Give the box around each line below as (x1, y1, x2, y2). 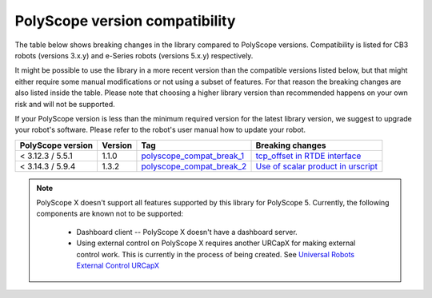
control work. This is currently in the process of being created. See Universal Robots (76, 249, 355, 259)
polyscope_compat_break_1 (141, 150, 245, 161)
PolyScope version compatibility (14, 12, 236, 30)
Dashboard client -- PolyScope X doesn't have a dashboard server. (76, 227, 298, 236)
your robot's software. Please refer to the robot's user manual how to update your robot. (14, 125, 306, 135)
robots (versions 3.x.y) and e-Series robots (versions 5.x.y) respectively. (14, 50, 254, 60)
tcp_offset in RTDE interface (255, 150, 362, 161)
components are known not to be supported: (36, 209, 184, 219)
